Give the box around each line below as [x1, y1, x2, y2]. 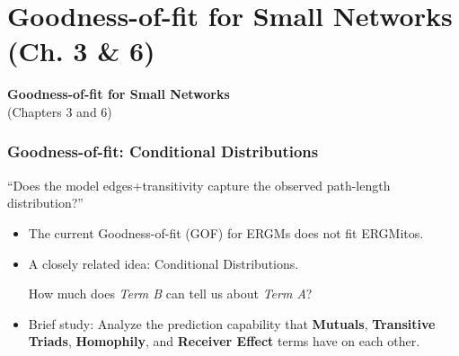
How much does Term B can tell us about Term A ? [28, 284, 313, 303]
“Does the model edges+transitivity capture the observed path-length [7, 175, 391, 194]
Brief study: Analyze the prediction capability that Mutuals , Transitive [28, 314, 436, 333]
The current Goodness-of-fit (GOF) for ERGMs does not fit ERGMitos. [28, 223, 424, 242]
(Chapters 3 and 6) [7, 102, 112, 120]
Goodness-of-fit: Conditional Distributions [7, 140, 319, 163]
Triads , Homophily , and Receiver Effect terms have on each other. [28, 332, 420, 351]
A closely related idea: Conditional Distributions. [28, 254, 299, 272]
